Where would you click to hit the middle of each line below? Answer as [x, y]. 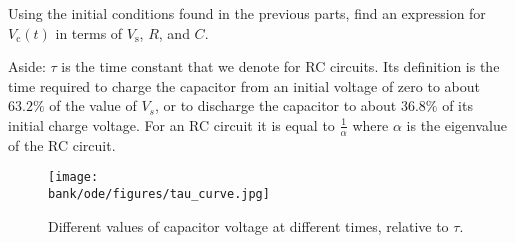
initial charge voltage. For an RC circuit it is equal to [171, 124]
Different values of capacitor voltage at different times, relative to [248, 225]
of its [457, 105]
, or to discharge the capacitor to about [275, 105]
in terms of [89, 32]
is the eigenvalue [456, 124]
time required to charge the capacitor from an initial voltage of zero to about [244, 85]
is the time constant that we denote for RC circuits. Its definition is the [280, 66]
